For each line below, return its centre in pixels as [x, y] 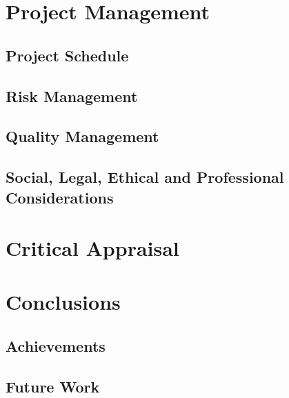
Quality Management [82, 136]
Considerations [60, 197]
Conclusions [63, 302]
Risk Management [72, 96]
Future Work [53, 386]
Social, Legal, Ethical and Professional [145, 177]
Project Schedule [67, 55]
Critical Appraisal [92, 248]
